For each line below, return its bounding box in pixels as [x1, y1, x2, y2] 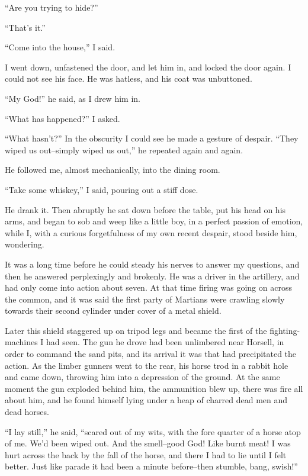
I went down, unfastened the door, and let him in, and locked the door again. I [5, 60, 291, 73]
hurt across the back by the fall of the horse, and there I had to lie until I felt [5, 448, 287, 461]
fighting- [269, 324, 300, 336]
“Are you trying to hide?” [5, 1, 98, 13]
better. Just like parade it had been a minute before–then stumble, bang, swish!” [5, 460, 298, 472]
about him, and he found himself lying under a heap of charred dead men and [5, 394, 288, 406]
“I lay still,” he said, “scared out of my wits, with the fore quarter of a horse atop [5, 425, 301, 438]
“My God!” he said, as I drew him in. [5, 92, 140, 104]
